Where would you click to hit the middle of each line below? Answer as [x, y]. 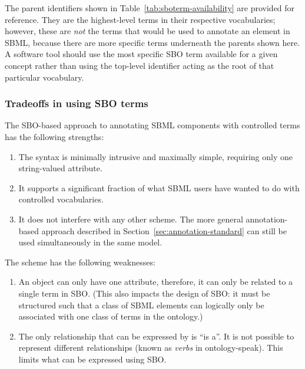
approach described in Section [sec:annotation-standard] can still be [164, 230]
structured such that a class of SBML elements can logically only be [141, 305]
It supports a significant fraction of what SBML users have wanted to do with [159, 187]
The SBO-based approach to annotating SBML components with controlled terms [152, 125]
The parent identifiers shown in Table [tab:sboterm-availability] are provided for [150, 8]
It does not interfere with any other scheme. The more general [131, 219]
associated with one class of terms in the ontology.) [111, 316]
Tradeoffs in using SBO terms [77, 103]
